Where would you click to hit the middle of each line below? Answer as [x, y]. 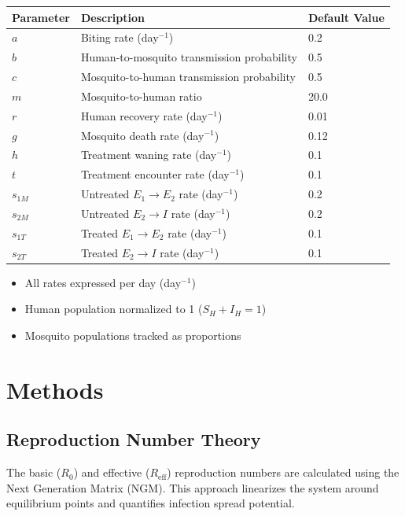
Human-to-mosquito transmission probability [189, 57]
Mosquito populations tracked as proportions [133, 335]
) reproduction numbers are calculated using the [283, 472]
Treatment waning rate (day [149, 155]
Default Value [346, 17]
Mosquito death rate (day [142, 135]
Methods [55, 389]
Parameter [41, 17]
